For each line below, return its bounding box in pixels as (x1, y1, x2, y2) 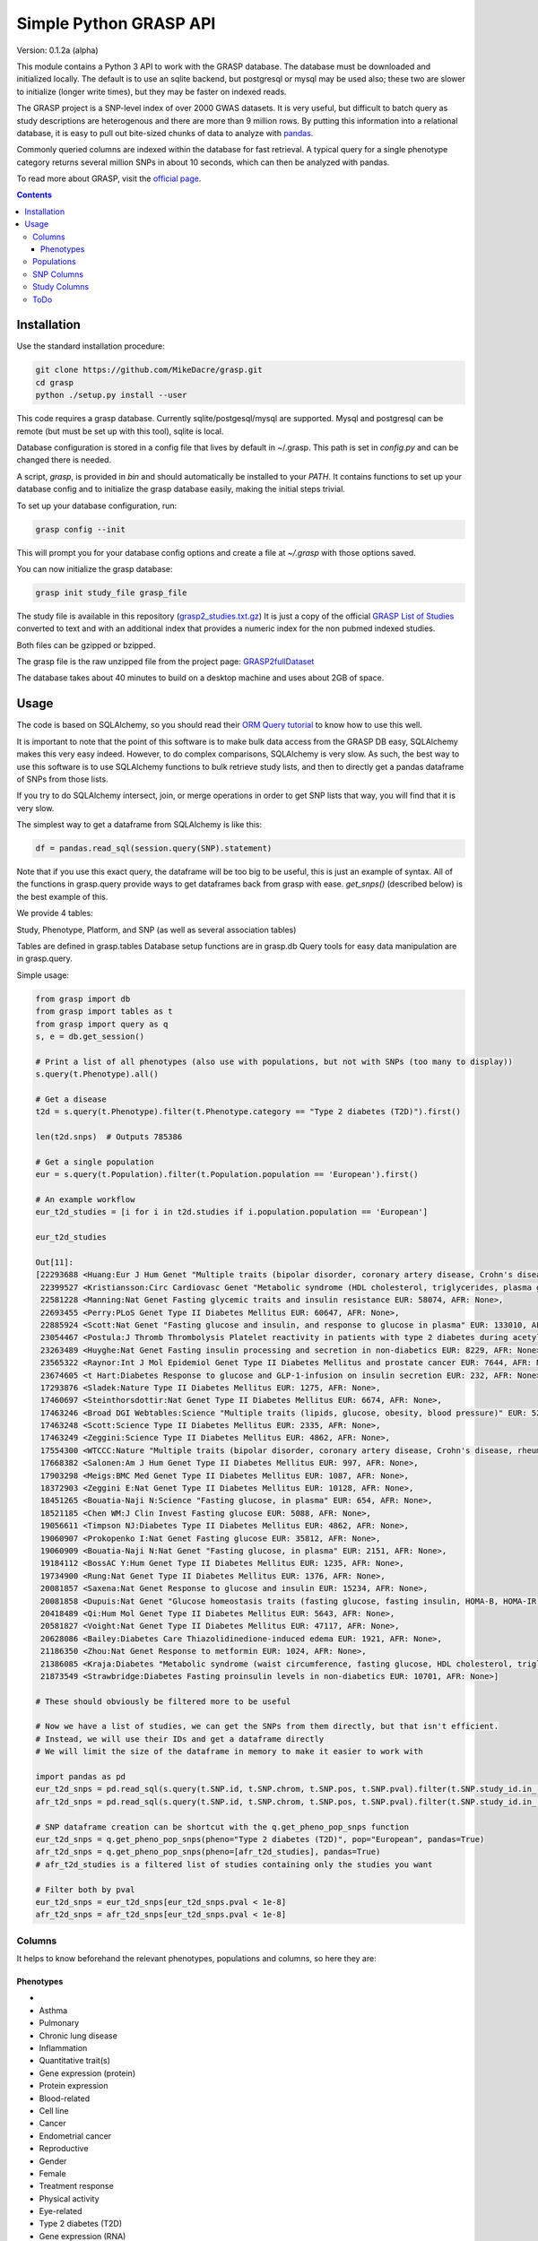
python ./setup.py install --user (35, 390, 187, 401)
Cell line (39, 2105, 69, 2116)
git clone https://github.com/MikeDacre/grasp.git (35, 365, 264, 376)
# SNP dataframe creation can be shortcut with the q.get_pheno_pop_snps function (35, 1821, 410, 1832)
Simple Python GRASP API (16, 13, 216, 33)
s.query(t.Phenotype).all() (35, 1069, 159, 1079)
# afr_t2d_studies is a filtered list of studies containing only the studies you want (35, 1859, 433, 1869)
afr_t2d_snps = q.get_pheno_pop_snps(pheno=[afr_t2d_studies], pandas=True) (35, 1847, 381, 1857)
